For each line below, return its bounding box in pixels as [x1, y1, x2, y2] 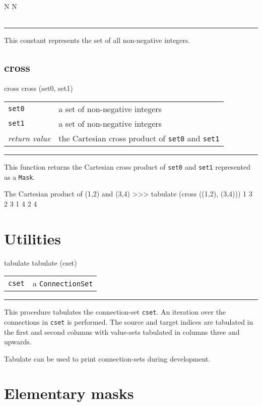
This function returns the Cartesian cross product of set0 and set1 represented [4, 161, 250, 172]
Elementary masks [4, 383, 134, 403]
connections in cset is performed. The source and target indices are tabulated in [4, 316, 253, 327]
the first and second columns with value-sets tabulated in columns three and [4, 326, 240, 337]
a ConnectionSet [32, 277, 93, 289]
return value [8, 132, 51, 144]
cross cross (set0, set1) [4, 83, 73, 93]
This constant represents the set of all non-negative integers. [4, 34, 190, 45]
